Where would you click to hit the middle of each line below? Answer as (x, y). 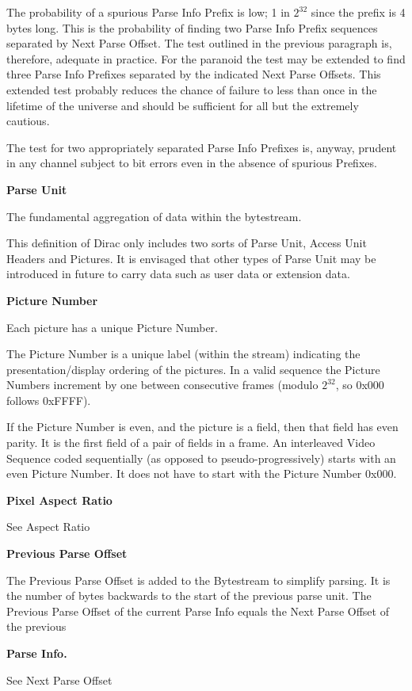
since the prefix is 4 (358, 12)
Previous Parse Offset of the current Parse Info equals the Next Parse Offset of (198, 611)
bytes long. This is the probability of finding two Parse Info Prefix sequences (192, 27)
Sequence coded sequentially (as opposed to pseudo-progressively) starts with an (201, 458)
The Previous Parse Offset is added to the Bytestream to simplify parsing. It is (198, 580)
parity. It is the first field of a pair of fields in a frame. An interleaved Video (191, 443)
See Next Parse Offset (59, 680)
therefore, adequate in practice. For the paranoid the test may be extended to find (206, 58)
